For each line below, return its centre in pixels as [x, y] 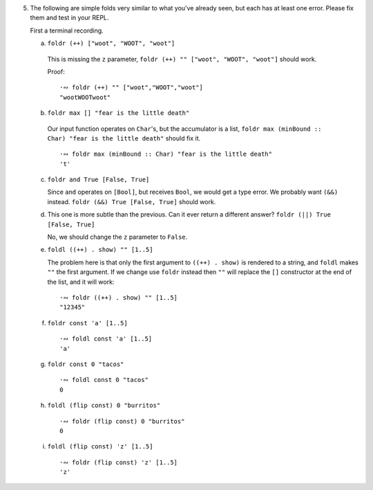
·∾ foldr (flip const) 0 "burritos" [122, 421]
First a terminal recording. [67, 30]
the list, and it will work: [81, 282]
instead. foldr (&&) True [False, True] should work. [132, 201]
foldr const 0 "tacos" [86, 364]
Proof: [56, 71]
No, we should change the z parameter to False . [117, 237]
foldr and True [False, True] [98, 180]
